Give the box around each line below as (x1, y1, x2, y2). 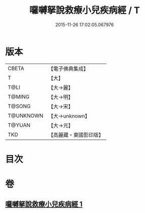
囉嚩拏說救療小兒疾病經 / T (29, 5, 140, 16)
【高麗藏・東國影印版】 (48, 131, 104, 138)
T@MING (8, 93, 30, 100)
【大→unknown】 (48, 112, 90, 119)
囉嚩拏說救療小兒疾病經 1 (5, 200, 83, 208)
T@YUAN (8, 122, 31, 129)
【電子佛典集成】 (48, 65, 89, 72)
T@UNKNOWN (8, 112, 44, 119)
